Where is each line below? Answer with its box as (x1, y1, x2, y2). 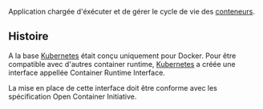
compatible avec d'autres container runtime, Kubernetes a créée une (8, 59, 236, 68)
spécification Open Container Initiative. (8, 91, 137, 101)
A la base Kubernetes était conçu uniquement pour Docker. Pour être (8, 51, 237, 60)
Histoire (8, 29, 49, 43)
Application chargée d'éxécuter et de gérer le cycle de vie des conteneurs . (8, 7, 255, 16)
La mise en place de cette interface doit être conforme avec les (8, 83, 218, 92)
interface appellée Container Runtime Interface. (8, 68, 166, 77)
